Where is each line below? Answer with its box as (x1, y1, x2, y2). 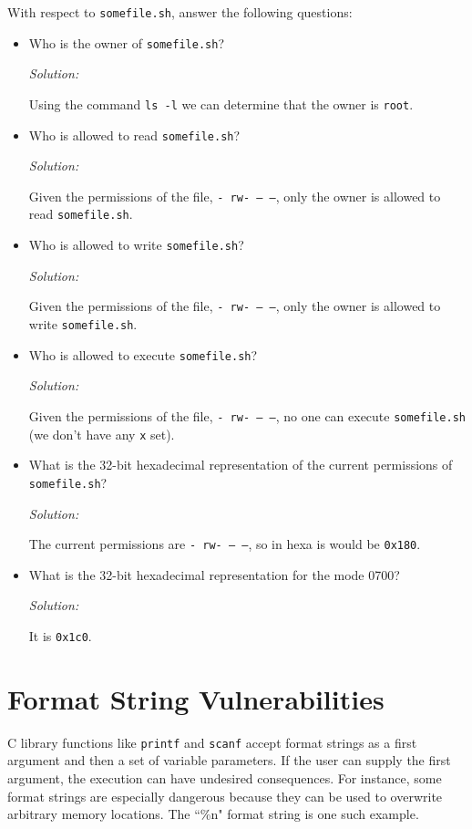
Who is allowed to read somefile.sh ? (28, 125, 241, 144)
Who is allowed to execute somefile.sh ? (28, 345, 258, 364)
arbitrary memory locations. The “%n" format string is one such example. (7, 804, 419, 824)
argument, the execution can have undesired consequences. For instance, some (7, 768, 442, 787)
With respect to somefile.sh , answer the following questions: (7, 3, 353, 21)
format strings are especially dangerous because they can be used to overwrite (7, 786, 443, 805)
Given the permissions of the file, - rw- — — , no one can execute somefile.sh (28, 406, 466, 425)
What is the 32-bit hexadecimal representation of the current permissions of (28, 455, 453, 474)
